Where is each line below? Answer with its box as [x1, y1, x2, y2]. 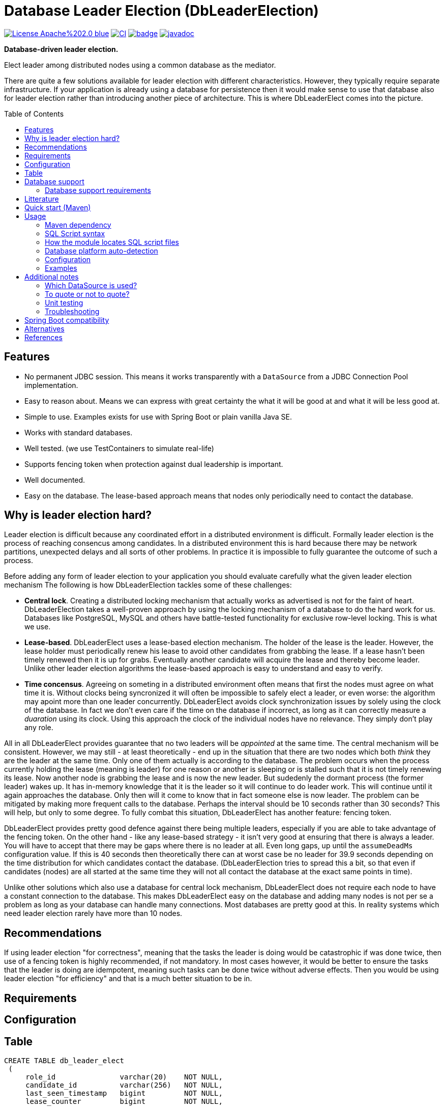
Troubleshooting [45, 307, 100, 316]
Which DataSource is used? [45, 281, 137, 290]
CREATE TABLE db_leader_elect [4, 1056, 125, 1065]
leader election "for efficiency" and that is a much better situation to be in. [4, 974, 252, 983]
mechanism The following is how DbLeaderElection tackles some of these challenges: [4, 580, 292, 590]
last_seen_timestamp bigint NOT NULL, [25, 1089, 223, 1097]
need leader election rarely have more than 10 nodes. [4, 909, 183, 918]
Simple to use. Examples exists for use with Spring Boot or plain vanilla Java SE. [24, 412, 292, 421]
